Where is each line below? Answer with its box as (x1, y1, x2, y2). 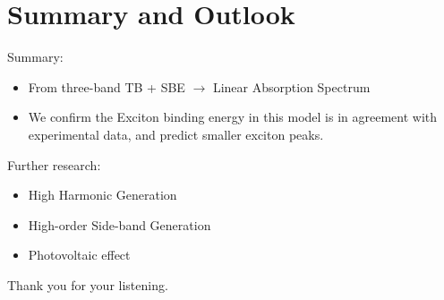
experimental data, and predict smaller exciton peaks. (28, 124, 324, 143)
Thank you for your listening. (7, 275, 168, 294)
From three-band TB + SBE (28, 77, 185, 96)
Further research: (7, 155, 101, 174)
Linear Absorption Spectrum (212, 77, 371, 96)
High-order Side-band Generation (28, 215, 211, 234)
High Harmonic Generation (28, 185, 177, 204)
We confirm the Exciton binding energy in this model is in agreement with (28, 107, 438, 126)
